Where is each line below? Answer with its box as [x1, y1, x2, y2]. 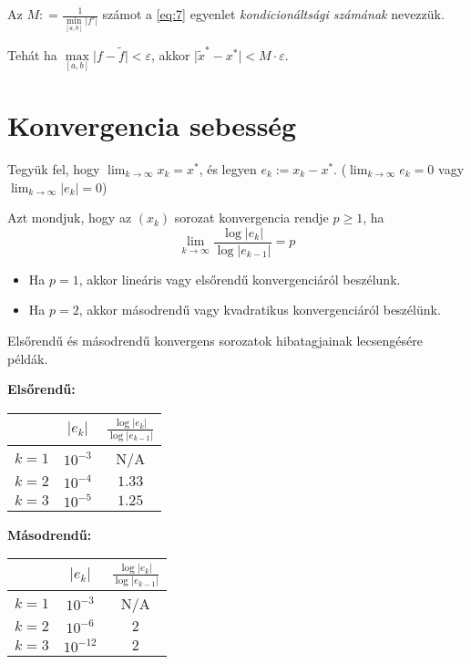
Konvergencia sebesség [7, 107, 297, 143]
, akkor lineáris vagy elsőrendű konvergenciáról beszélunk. [78, 269, 401, 288]
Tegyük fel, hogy [7, 159, 100, 178]
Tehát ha [7, 45, 57, 64]
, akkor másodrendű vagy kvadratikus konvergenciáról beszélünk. [78, 300, 441, 319]
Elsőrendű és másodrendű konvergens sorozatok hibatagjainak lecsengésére [7, 330, 423, 349]
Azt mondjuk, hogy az [7, 208, 132, 227]
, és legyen [199, 159, 257, 178]
